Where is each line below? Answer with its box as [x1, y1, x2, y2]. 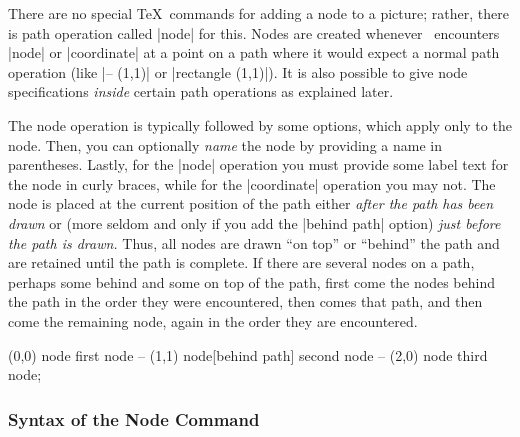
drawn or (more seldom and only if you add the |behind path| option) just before [8, 212, 501, 233]
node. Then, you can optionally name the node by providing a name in [8, 134, 442, 155]
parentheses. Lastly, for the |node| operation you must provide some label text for [8, 154, 509, 175]
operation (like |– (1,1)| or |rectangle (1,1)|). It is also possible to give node [8, 61, 468, 82]
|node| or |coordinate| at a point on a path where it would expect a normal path [8, 42, 500, 63]
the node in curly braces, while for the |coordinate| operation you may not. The [8, 173, 496, 194]
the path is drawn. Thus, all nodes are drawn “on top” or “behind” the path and [8, 232, 500, 253]
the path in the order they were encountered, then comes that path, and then [8, 291, 483, 312]
